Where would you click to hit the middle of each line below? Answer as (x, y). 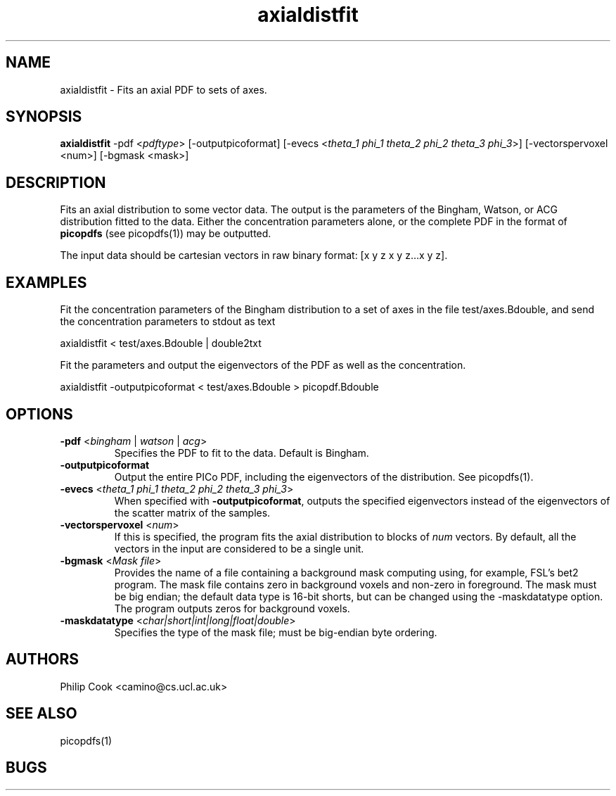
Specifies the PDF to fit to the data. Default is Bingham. (242, 453)
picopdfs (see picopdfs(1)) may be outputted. (166, 234)
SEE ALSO (41, 714)
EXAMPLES (46, 282)
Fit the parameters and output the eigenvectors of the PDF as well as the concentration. (263, 365)
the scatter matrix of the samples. (192, 512)
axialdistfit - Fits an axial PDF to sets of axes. (163, 89)
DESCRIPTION (56, 182)
